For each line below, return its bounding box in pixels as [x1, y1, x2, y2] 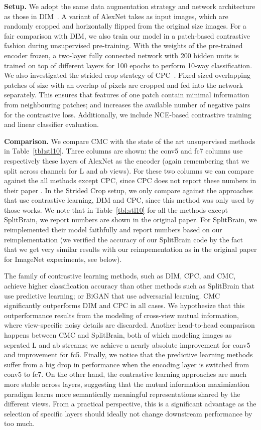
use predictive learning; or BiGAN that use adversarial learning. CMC [4, 290, 220, 301]
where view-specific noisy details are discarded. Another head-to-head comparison [4, 320, 255, 330]
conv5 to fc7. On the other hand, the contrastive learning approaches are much [4, 369, 246, 379]
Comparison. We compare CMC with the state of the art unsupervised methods [4, 135, 255, 146]
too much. [4, 418, 35, 428]
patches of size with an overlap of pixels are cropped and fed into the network [4, 79, 243, 90]
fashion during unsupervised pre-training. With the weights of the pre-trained [4, 40, 243, 51]
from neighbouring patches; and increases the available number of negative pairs [4, 99, 250, 109]
